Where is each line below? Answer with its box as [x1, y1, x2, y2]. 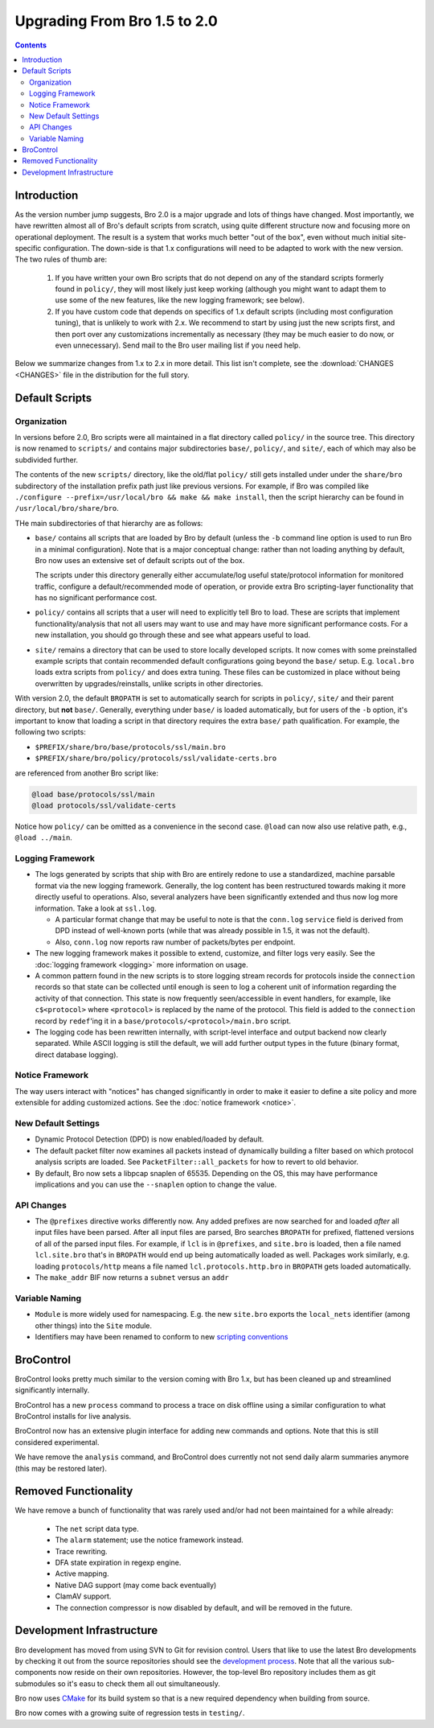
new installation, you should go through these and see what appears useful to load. [35, 630, 311, 640]
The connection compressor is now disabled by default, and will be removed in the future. [55, 1603, 353, 1612]
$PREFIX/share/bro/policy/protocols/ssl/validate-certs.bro [35, 754, 277, 763]
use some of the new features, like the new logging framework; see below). [55, 295, 305, 305]
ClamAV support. [55, 1591, 112, 1601]
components [14, 1668, 57, 1677]
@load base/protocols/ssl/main [31, 789, 156, 799]
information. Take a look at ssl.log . [35, 903, 157, 913]
